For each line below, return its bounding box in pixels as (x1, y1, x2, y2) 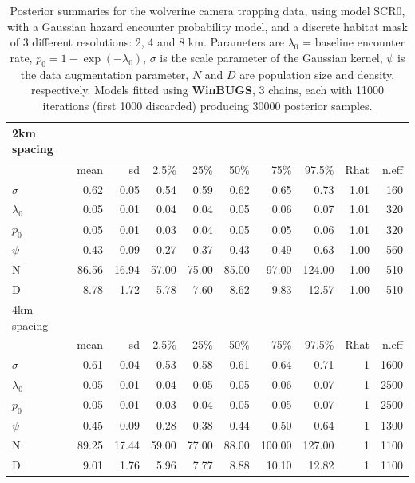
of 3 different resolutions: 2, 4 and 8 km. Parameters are (10, 34, 284, 50)
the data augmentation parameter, (20, 65, 189, 82)
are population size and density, (239, 65, 395, 82)
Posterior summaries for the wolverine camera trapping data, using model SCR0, (10, 2, 405, 18)
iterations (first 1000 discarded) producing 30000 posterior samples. (42, 97, 373, 113)
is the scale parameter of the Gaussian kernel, (160, 49, 383, 65)
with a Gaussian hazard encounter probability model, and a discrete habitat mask (7, 18, 408, 34)
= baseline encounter (302, 34, 405, 50)
